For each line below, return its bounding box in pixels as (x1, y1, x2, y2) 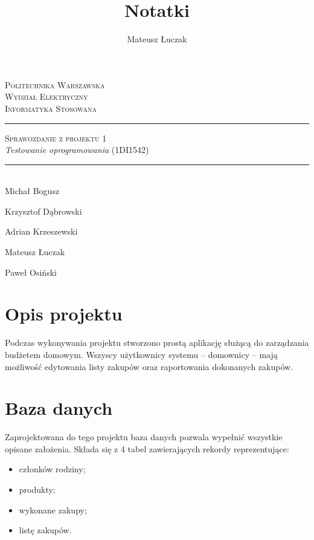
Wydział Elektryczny (5, 90, 88, 103)
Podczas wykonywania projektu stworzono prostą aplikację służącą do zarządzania (5, 336, 309, 349)
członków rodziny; (19, 463, 86, 475)
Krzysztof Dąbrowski (5, 204, 82, 217)
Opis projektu (5, 301, 123, 326)
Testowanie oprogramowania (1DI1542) (5, 143, 149, 156)
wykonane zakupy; (19, 503, 87, 516)
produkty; (19, 483, 56, 496)
